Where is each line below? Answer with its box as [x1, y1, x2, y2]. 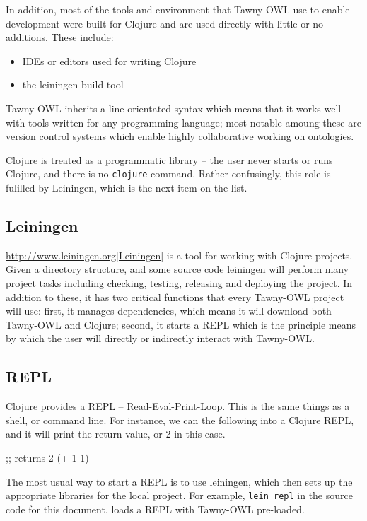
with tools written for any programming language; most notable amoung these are [6, 115, 361, 129]
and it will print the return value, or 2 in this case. [6, 426, 226, 441]
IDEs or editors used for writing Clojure [22, 53, 197, 68]
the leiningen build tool [22, 77, 124, 92]
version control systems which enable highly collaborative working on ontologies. [6, 129, 354, 144]
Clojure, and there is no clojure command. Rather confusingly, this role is [6, 166, 331, 181]
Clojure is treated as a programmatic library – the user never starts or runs [6, 152, 333, 167]
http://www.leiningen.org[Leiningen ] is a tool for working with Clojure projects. [6, 247, 353, 262]
